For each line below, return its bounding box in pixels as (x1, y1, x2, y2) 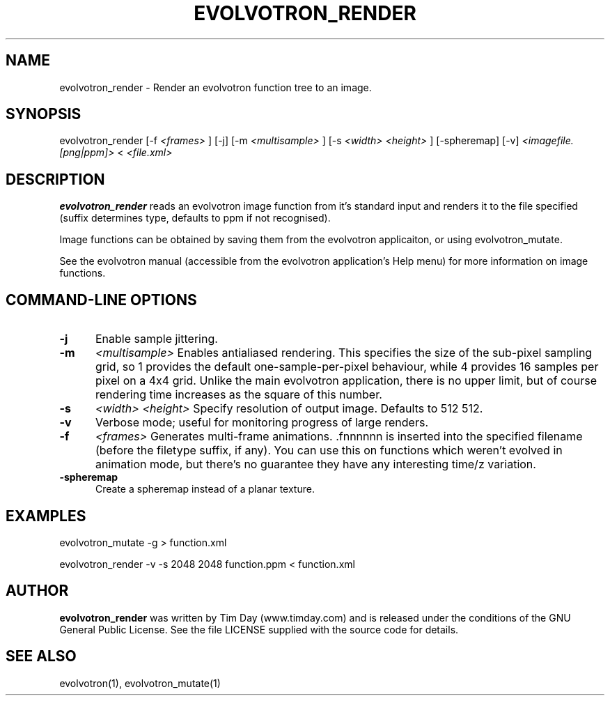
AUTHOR (6, 582, 69, 600)
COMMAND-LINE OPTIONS (6, 291, 197, 309)
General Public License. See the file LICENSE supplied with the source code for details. (59, 623, 459, 635)
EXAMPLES (6, 507, 86, 525)
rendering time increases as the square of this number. (95, 387, 382, 402)
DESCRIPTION (6, 170, 105, 188)
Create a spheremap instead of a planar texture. (95, 483, 315, 495)
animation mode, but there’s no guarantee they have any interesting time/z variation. (95, 457, 536, 472)
